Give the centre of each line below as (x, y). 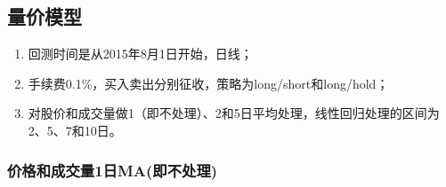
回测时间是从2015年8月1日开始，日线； (140, 54)
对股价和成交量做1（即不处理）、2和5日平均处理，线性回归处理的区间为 (234, 113)
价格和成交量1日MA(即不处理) (113, 170)
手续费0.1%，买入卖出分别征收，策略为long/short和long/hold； (208, 83)
